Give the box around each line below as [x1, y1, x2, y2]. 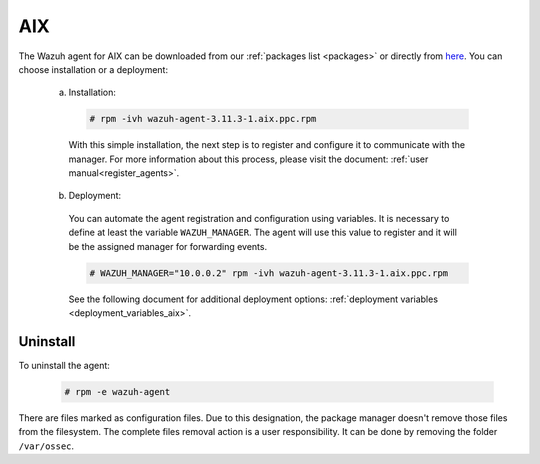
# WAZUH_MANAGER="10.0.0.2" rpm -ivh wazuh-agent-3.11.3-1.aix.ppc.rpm [89, 267, 449, 279]
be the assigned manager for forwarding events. [68, 240, 268, 252]
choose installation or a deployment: [18, 63, 169, 75]
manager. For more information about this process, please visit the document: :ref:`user [68, 153, 429, 165]
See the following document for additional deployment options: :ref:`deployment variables [68, 293, 439, 305]
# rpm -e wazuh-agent [64, 386, 171, 397]
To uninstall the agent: [18, 359, 110, 371]
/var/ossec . [18, 440, 75, 452]
